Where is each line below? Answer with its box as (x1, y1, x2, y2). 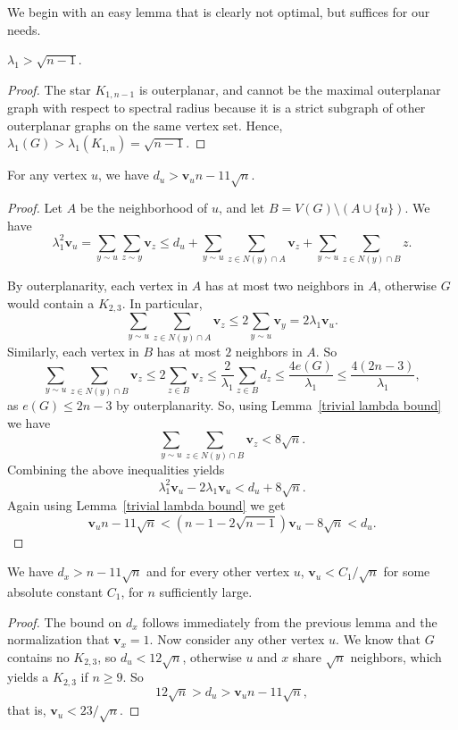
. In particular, (121, 293, 203, 312)
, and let (218, 198, 265, 217)
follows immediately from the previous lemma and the (142, 612, 437, 631)
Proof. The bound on (7, 612, 122, 631)
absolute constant (7, 582, 104, 600)
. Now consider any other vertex (149, 630, 325, 649)
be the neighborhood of (79, 198, 208, 217)
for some (383, 562, 430, 581)
